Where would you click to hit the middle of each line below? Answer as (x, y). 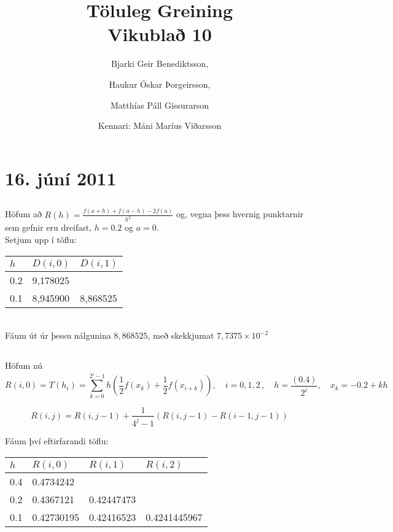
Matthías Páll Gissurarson (160, 105)
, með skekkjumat (181, 335)
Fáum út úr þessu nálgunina (58, 335)
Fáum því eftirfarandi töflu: (57, 440)
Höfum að (23, 214)
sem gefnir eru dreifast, (49, 227)
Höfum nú (24, 365)
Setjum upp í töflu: (41, 240)
